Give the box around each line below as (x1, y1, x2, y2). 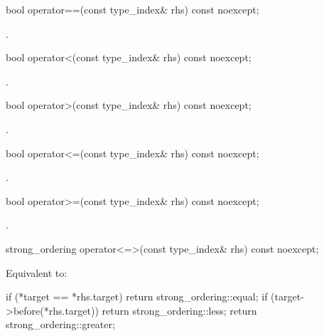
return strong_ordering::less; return (102, 303, 257, 317)
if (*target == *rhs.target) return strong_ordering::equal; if (6, 289, 268, 304)
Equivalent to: (6, 265, 67, 280)
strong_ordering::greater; (6, 317, 115, 332)
